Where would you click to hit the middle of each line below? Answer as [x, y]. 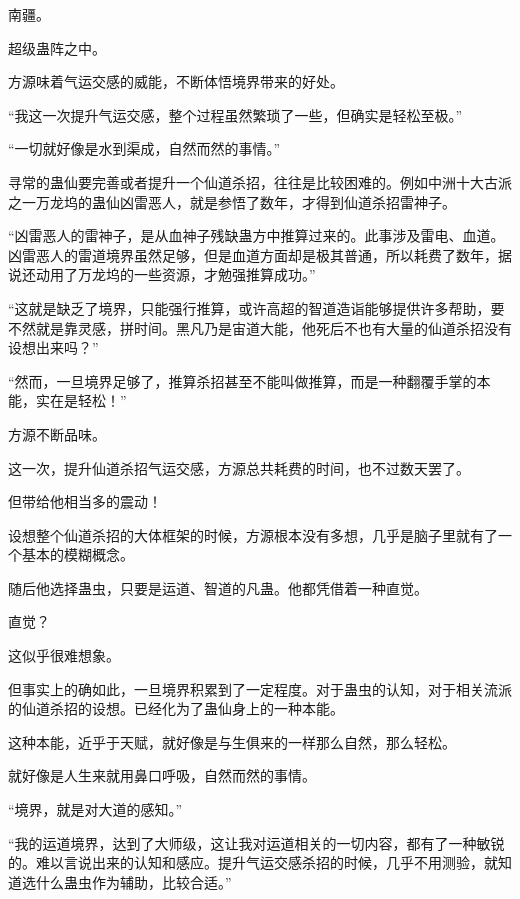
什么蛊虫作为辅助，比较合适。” [133, 881]
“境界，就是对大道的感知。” [95, 809]
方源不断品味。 [57, 433]
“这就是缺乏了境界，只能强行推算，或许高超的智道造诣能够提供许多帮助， [249, 307]
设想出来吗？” [53, 347]
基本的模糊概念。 [77, 554]
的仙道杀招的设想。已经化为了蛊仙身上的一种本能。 [176, 708]
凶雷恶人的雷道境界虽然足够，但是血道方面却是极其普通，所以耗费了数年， [253, 254]
